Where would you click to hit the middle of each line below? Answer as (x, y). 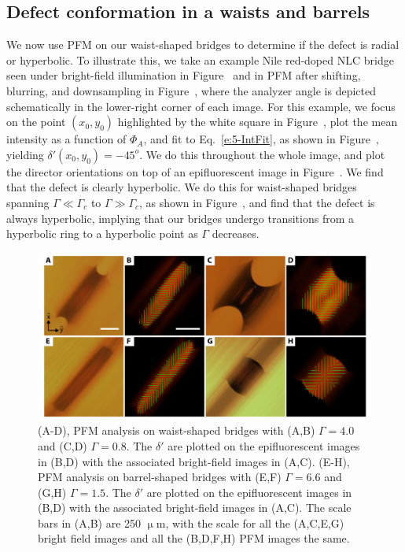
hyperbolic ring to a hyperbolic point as (102, 233)
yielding (25, 154)
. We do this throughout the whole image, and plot (262, 154)
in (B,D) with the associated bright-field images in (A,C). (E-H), (194, 461)
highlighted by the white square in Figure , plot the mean (258, 122)
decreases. (236, 233)
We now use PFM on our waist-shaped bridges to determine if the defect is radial (203, 44)
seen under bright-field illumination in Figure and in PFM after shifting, (184, 75)
